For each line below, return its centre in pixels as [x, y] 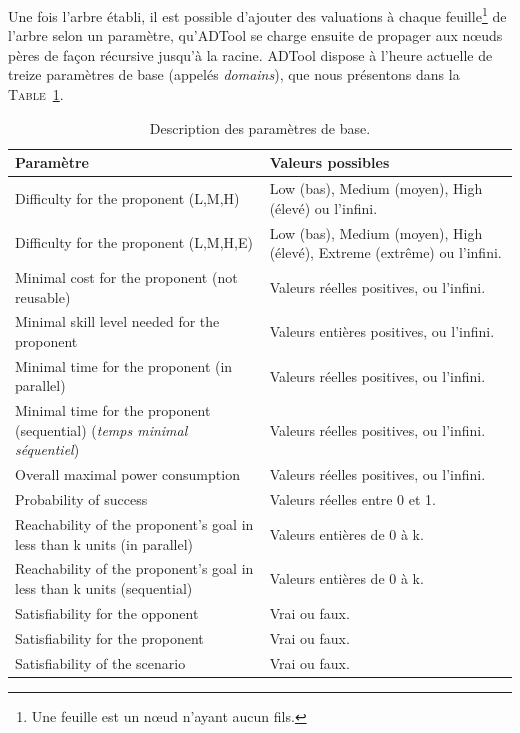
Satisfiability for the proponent [109, 637]
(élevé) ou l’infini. [323, 207]
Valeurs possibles [329, 162]
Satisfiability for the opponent [107, 612]
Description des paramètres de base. [260, 127]
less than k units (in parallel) [104, 543]
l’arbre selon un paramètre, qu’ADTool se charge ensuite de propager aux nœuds [255, 35]
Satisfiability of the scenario [100, 662]
